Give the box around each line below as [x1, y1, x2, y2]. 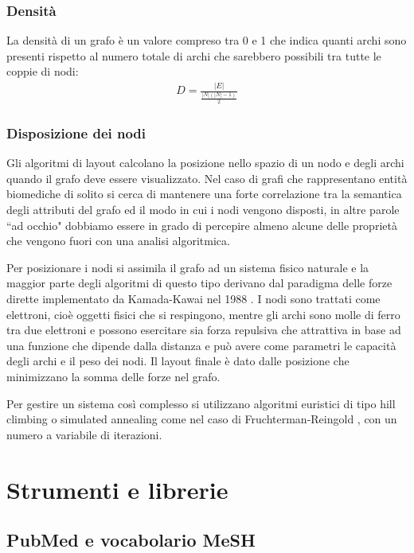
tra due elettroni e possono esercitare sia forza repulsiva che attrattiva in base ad [6, 321, 401, 338]
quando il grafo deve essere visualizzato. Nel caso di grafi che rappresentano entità [6, 169, 408, 186]
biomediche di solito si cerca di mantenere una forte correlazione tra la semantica [6, 185, 402, 202]
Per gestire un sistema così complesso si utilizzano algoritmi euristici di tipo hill [6, 395, 396, 411]
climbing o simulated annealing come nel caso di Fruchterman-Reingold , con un [6, 411, 397, 427]
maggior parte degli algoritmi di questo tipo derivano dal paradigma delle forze [6, 275, 393, 291]
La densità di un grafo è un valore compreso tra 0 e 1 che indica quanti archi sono [6, 32, 407, 49]
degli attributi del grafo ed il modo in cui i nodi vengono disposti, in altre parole [6, 201, 400, 218]
